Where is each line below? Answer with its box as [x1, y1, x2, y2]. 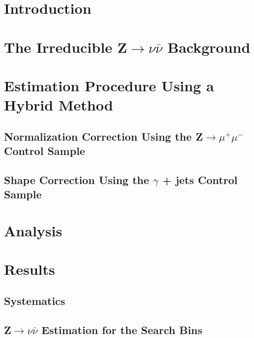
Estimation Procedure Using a [4, 75, 214, 95]
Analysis [4, 220, 63, 240]
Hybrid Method [4, 95, 113, 115]
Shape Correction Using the [4, 172, 149, 187]
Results [4, 259, 55, 279]
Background [167, 37, 251, 57]
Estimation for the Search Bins [41, 322, 203, 337]
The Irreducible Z [4, 37, 127, 57]
